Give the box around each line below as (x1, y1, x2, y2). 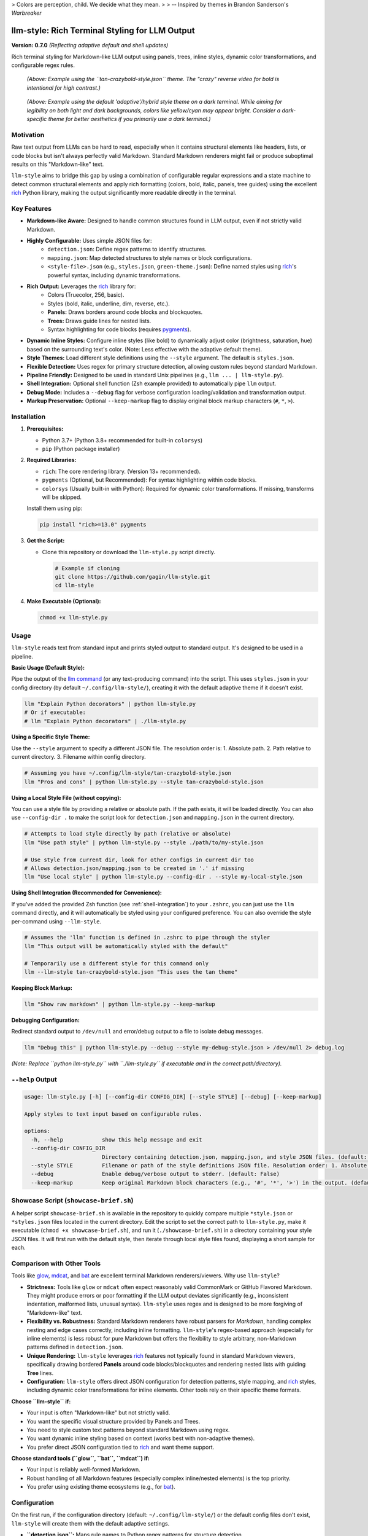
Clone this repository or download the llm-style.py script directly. (42, 548, 216, 555)
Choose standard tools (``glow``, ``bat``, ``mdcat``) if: (11, 1455, 150, 1462)
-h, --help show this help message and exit (31, 1136, 202, 1143)
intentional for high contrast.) (26, 84, 101, 92)
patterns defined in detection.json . (26, 1343, 123, 1351)
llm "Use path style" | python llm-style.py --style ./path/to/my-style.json (24, 839, 264, 846)
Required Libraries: (26, 456, 77, 464)
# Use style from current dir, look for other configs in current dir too (24, 856, 255, 863)
